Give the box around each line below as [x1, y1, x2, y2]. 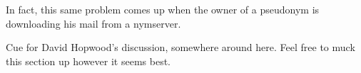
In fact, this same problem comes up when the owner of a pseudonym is [6, 2, 320, 16]
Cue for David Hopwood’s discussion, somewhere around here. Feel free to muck [6, 40, 355, 55]
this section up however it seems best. [6, 53, 171, 68]
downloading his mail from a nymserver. [6, 16, 181, 30]
